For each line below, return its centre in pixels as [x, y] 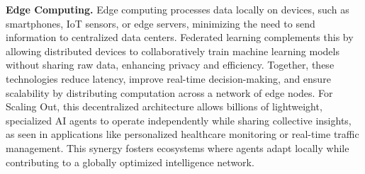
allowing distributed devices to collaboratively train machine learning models [173, 51]
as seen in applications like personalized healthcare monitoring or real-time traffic [182, 134]
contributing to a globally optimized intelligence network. [130, 162]
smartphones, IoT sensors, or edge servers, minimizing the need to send [161, 23]
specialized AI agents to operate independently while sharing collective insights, [179, 120]
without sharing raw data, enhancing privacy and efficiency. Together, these [170, 65]
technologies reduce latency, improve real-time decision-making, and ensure [168, 78]
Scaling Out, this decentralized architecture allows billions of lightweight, [164, 106]
